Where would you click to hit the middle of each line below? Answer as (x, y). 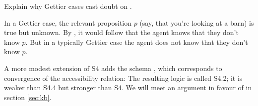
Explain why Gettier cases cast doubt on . (68, 6)
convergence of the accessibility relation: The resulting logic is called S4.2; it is (123, 78)
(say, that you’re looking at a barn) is (197, 22)
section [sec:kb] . (28, 97)
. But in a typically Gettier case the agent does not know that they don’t (137, 42)
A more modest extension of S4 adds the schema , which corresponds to (113, 68)
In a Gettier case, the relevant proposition (68, 22)
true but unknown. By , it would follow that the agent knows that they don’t (121, 32)
